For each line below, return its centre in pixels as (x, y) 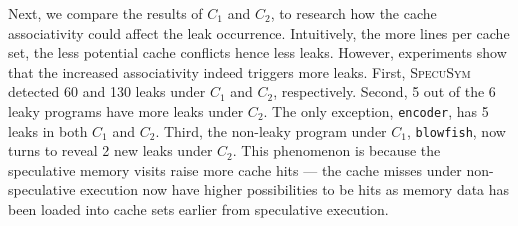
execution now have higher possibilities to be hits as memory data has (295, 189)
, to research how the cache (353, 13)
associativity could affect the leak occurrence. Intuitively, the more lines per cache (259, 32)
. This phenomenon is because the (336, 150)
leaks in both (48, 130)
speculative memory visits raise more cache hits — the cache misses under (235, 169)
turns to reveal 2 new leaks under (110, 150)
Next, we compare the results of (105, 13)
